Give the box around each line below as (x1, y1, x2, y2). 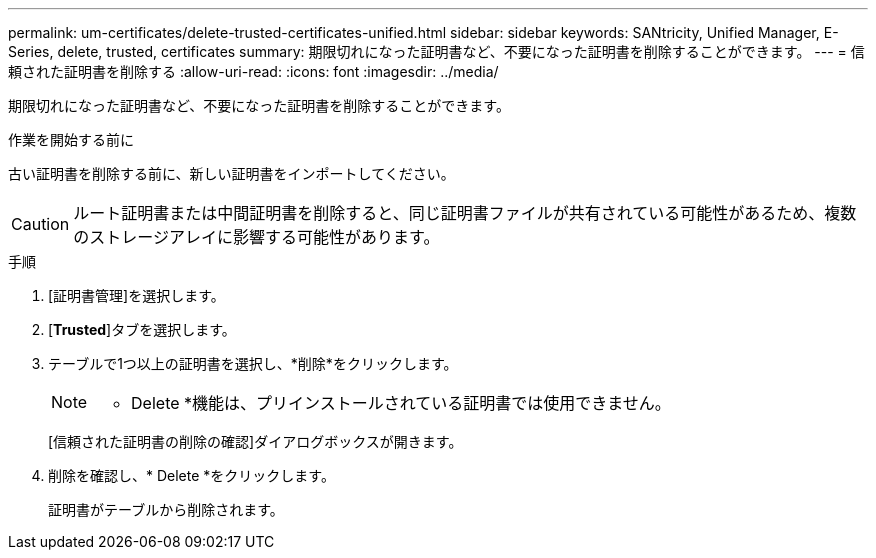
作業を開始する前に (8, 131, 134, 148)
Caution (11, 214, 70, 234)
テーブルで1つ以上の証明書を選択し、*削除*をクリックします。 (48, 355, 458, 372)
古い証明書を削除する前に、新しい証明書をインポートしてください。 (8, 165, 455, 182)
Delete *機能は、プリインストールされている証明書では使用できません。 (131, 393, 671, 413)
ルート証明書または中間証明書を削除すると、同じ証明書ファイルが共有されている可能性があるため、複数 (73, 203, 857, 223)
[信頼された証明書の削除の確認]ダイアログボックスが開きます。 (48, 433, 463, 450)
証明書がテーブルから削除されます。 (48, 501, 284, 518)
